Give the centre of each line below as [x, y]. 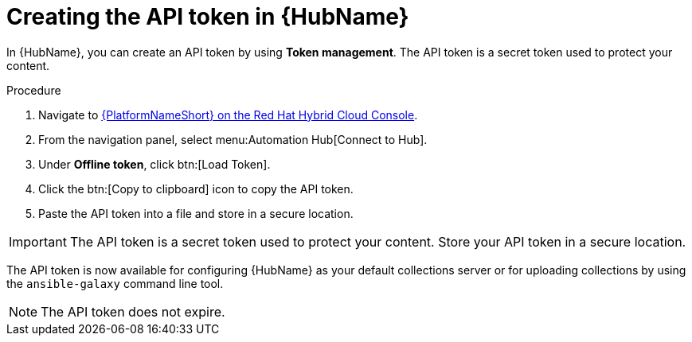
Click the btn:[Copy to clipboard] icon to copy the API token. [196, 188]
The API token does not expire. [133, 311]
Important [38, 241]
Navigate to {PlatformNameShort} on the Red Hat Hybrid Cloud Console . [228, 115]
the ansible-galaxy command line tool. [115, 283]
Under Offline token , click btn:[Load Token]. [154, 164]
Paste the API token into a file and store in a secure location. [196, 213]
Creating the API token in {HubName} [208, 17]
